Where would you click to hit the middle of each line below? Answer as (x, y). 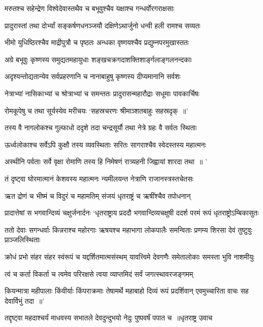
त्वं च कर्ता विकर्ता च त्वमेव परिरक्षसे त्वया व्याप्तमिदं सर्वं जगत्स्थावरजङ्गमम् (99, 274)
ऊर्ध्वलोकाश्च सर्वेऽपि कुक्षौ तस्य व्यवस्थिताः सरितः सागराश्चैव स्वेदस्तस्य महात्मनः (105, 144)
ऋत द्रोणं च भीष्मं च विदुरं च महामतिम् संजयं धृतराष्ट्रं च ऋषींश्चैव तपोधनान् (98, 195)
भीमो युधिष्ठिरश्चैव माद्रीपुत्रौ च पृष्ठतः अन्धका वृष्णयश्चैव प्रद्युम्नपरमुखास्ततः (97, 42)
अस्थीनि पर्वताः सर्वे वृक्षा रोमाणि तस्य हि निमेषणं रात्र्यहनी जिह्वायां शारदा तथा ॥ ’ (106, 161)
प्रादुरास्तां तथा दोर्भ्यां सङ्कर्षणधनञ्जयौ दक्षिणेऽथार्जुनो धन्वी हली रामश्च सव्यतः (103, 25)
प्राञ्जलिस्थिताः (23, 240)
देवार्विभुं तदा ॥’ (25, 300)
